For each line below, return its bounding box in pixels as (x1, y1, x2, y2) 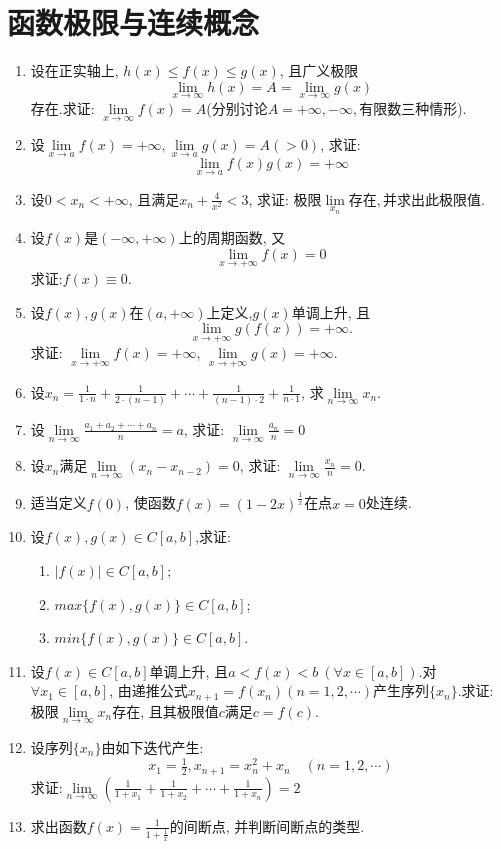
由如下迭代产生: (101, 737, 204, 757)
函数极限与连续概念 (7, 2, 260, 43)
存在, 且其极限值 (112, 700, 219, 721)
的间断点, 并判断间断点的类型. (169, 815, 365, 836)
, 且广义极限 (279, 60, 359, 81)
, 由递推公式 (109, 680, 188, 701)
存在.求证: (30, 97, 95, 118)
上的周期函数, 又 (178, 227, 286, 248)
